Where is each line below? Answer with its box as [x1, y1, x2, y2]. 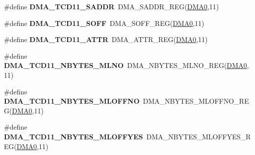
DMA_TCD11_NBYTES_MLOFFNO [4, 96, 140, 106]
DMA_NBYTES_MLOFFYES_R [146, 131, 251, 141]
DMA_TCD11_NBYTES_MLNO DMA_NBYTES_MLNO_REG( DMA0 [4, 60, 247, 70]
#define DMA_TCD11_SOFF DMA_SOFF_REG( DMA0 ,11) [4, 18, 204, 28]
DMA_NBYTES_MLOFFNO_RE [143, 96, 249, 106]
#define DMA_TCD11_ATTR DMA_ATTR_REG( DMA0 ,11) [4, 34, 208, 44]
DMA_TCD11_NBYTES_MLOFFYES [4, 131, 143, 141]
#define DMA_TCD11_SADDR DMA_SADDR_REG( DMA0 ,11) [4, 1, 219, 11]
